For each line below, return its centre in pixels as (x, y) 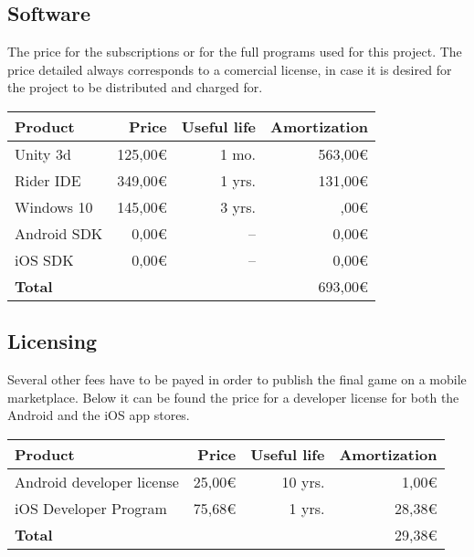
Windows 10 (54, 206)
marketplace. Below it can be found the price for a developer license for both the (233, 397)
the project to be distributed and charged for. (135, 87)
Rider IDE (48, 180)
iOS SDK (44, 259)
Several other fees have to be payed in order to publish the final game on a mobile (237, 379)
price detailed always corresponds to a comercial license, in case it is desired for (230, 69)
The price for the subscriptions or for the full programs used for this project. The (235, 52)
